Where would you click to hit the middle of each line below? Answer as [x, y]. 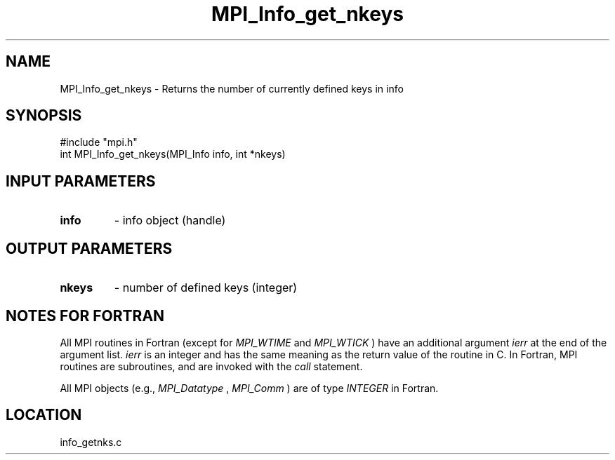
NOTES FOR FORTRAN [85, 316]
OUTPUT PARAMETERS [89, 248]
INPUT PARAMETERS [81, 181]
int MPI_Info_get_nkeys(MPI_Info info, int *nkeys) [173, 154]
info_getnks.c [91, 442]
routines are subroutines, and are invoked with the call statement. [211, 366]
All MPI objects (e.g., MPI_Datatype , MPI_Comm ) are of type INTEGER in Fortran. [249, 388]
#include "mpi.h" [99, 142]
